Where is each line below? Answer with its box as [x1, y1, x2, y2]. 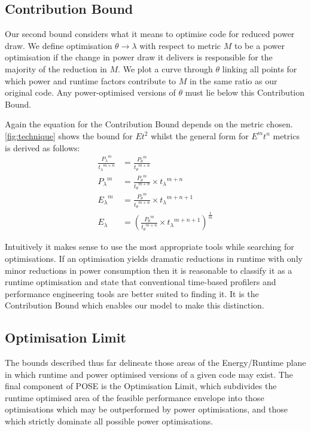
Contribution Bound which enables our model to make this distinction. [5, 299, 264, 311]
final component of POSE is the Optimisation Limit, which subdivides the [5, 380, 277, 392]
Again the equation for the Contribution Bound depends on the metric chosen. [5, 118, 293, 130]
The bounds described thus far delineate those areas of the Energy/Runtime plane [5, 356, 306, 369]
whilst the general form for [151, 129, 249, 142]
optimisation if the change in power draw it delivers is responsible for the [5, 51, 273, 63]
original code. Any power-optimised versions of [5, 86, 176, 99]
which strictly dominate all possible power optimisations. [5, 415, 214, 427]
